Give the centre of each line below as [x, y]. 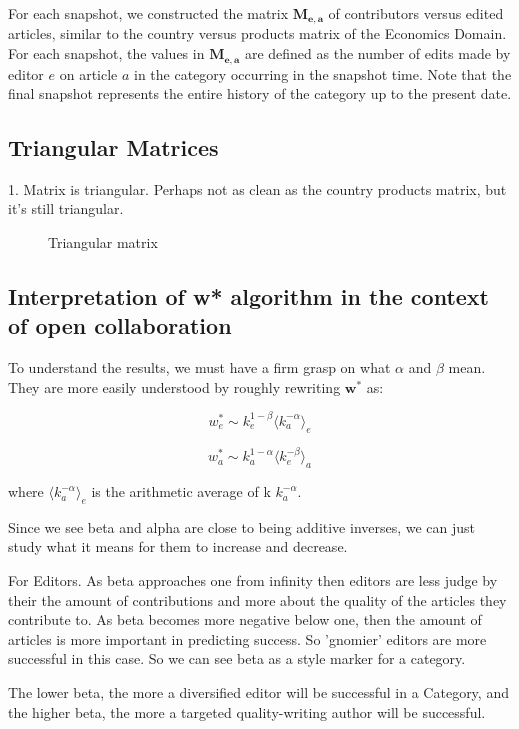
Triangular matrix [103, 242]
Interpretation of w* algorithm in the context [248, 296]
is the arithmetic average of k [181, 491]
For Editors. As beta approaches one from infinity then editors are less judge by [253, 580]
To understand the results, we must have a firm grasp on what [199, 367]
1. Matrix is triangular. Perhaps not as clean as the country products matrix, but [257, 188]
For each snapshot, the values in [106, 53]
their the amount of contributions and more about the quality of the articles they [257, 599]
